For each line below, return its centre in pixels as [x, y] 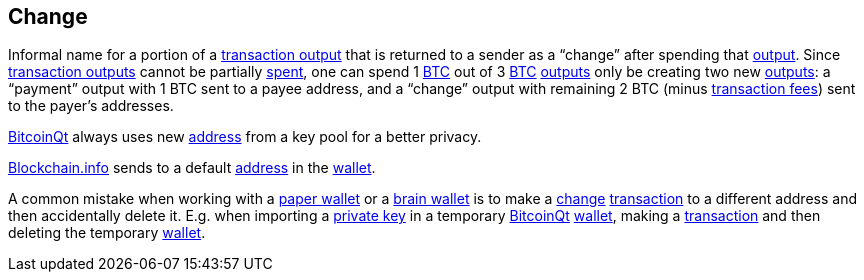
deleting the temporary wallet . [107, 233]
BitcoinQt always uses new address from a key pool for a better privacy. [245, 137]
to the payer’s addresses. [91, 106]
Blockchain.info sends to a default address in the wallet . [192, 168]
